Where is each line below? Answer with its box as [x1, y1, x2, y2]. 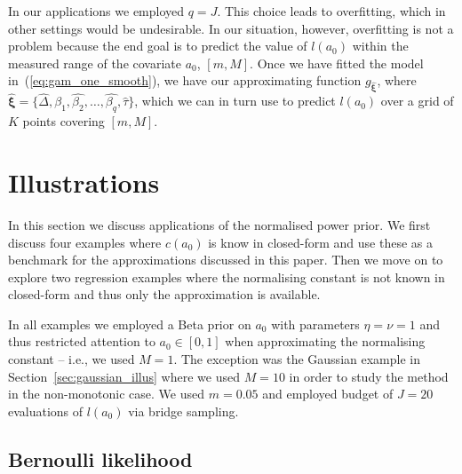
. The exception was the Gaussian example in [173, 350, 420, 368]
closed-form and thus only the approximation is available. [8, 285, 321, 304]
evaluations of [8, 401, 84, 420]
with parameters [271, 314, 360, 333]
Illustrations [8, 163, 160, 200]
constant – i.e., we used [8, 350, 135, 368]
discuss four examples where [8, 233, 162, 251]
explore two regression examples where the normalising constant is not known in [8, 267, 445, 286]
